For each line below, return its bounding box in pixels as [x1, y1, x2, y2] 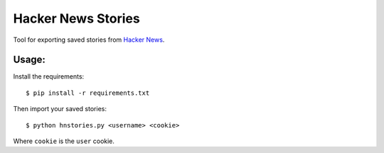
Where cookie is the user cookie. [13, 137, 115, 145]
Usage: [13, 54, 46, 66]
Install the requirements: [13, 72, 85, 81]
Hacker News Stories [13, 11, 140, 26]
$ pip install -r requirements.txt [26, 89, 150, 97]
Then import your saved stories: [13, 105, 107, 113]
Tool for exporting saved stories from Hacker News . [13, 35, 165, 44]
